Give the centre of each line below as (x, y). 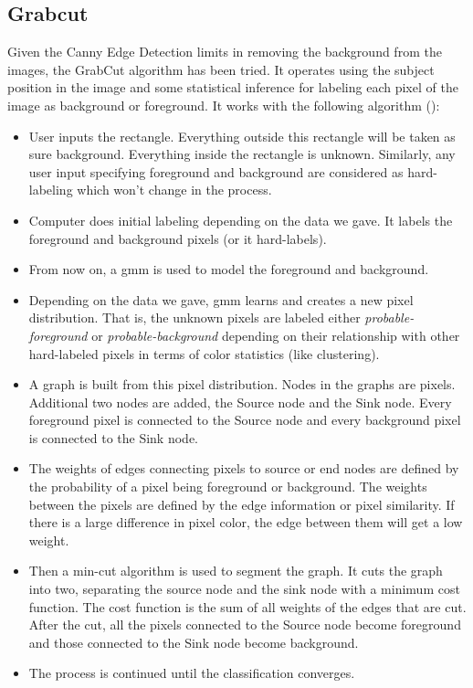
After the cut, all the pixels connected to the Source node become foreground (245, 624)
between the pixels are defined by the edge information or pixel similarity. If (242, 504)
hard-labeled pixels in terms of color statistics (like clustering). (204, 353)
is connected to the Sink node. (113, 437)
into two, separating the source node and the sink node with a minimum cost (244, 589)
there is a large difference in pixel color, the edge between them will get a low (246, 522)
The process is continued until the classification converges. (192, 673)
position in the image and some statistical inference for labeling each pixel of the (233, 87)
